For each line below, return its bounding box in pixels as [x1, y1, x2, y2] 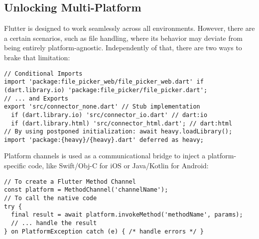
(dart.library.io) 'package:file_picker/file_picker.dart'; [4, 86, 208, 94]
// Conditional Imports [4, 70, 83, 77]
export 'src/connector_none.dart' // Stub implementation [4, 103, 200, 111]
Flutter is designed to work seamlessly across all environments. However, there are [4, 23, 255, 33]
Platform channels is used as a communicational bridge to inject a [4, 150, 206, 161]
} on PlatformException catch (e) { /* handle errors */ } [4, 228, 204, 235]
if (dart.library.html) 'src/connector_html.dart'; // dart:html [11, 119, 233, 127]
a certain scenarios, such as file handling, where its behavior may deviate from [4, 32, 243, 43]
